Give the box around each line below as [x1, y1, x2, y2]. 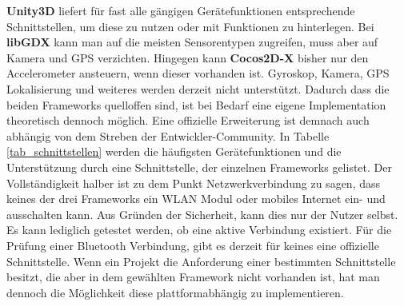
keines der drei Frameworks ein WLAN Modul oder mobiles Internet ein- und [6, 190, 386, 207]
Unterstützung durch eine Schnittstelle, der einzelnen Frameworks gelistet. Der [6, 158, 392, 175]
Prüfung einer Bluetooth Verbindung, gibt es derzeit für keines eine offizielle [6, 236, 379, 253]
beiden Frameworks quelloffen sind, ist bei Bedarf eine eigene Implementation [6, 96, 386, 113]
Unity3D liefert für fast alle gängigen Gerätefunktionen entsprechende [6, 2, 355, 18]
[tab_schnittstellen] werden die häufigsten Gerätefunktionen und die [6, 143, 342, 160]
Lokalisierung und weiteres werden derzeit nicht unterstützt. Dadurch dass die [6, 80, 390, 97]
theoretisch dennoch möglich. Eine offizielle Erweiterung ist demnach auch [6, 112, 370, 129]
